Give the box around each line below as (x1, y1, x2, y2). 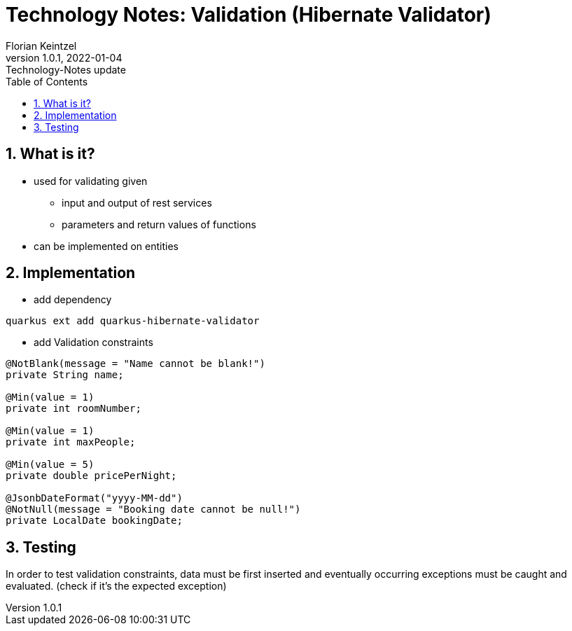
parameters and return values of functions (62, 218, 256, 230)
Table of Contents (6, 75, 88, 88)
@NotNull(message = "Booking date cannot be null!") (6, 504, 301, 515)
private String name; (6, 369, 124, 381)
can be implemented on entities (34, 240, 179, 252)
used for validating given (34, 174, 148, 187)
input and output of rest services (62, 196, 212, 209)
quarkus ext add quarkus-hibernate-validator (6, 315, 260, 327)
